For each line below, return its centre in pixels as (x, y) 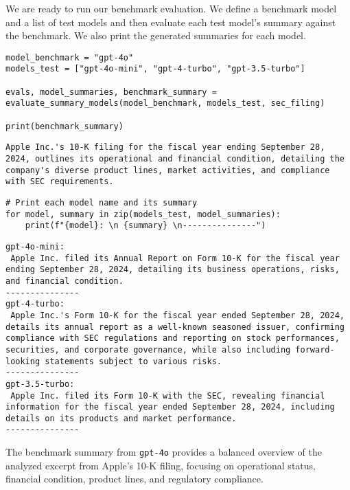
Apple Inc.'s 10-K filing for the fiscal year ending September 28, (165, 147)
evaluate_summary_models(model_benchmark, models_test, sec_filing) (165, 103)
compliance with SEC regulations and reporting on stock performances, (173, 338)
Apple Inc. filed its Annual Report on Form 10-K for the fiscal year (175, 258)
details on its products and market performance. (121, 418)
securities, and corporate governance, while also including (148, 349)
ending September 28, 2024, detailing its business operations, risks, (173, 270)
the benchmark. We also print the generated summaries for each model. (156, 35)
